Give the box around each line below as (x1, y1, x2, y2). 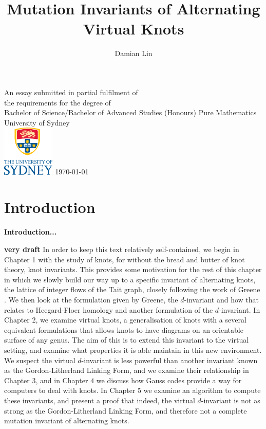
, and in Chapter (35, 374, 88, 385)
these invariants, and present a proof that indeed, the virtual (4, 395, 195, 405)
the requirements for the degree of (4, 97, 111, 108)
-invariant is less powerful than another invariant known (81, 354, 258, 365)
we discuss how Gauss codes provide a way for (96, 374, 242, 385)
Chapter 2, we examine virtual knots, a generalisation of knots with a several (4, 314, 246, 325)
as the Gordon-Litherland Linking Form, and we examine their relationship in (4, 365, 249, 376)
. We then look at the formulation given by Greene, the (4, 294, 178, 305)
